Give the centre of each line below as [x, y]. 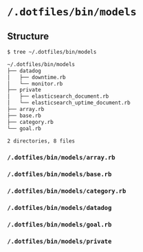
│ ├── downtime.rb [37, 77]
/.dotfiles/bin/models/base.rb [59, 175]
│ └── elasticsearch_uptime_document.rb [69, 103]
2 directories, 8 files [41, 141]
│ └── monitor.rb [35, 84]
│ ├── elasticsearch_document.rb [58, 96]
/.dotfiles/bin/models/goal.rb [59, 224]
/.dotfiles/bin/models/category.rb [67, 191]
